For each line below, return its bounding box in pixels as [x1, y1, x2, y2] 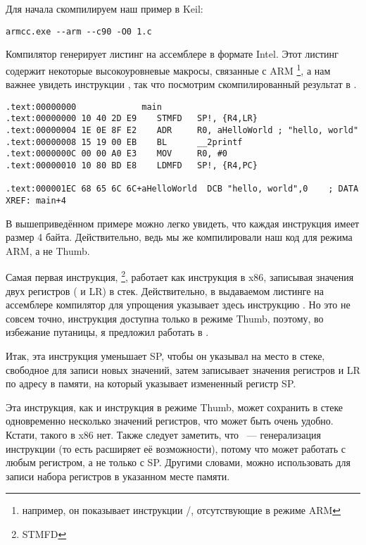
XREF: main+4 [6, 195, 66, 206]
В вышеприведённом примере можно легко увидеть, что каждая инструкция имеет [6, 215, 360, 230]
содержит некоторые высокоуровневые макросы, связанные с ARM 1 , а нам [6, 61, 331, 77]
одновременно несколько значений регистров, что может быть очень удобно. [6, 413, 334, 428]
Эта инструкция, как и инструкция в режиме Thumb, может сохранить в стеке [6, 399, 343, 414]
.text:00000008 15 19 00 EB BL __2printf [6, 137, 243, 147]
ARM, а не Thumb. [6, 243, 90, 258]
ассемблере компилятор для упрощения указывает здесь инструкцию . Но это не [6, 297, 351, 312]
